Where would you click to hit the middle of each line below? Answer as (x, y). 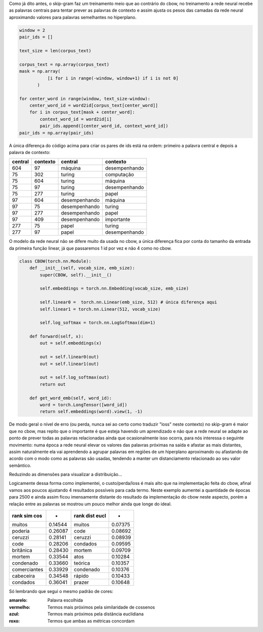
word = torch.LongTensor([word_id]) (84, 405)
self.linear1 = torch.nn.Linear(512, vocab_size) (100, 309)
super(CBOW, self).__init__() (76, 275)
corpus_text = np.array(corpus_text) (64, 64)
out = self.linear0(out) (69, 357)
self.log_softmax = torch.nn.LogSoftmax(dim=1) (98, 323)
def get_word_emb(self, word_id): (71, 398)
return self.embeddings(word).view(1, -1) (91, 412)
